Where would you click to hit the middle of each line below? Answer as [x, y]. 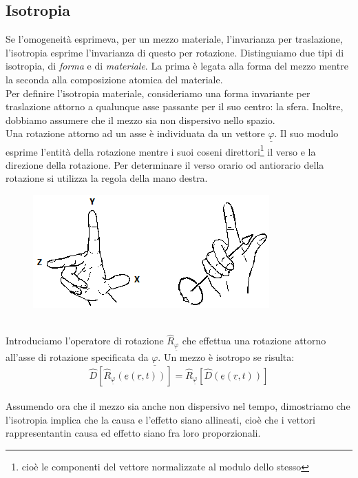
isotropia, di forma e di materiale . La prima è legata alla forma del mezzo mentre [177, 66]
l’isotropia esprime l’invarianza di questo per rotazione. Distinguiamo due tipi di [175, 52]
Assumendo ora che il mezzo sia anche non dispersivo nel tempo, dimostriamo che [178, 406]
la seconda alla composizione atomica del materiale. [114, 79]
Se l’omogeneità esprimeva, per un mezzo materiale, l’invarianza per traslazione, [174, 39]
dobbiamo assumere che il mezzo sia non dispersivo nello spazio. [140, 119]
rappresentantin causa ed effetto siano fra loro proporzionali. [133, 433]
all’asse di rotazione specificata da [77, 357]
